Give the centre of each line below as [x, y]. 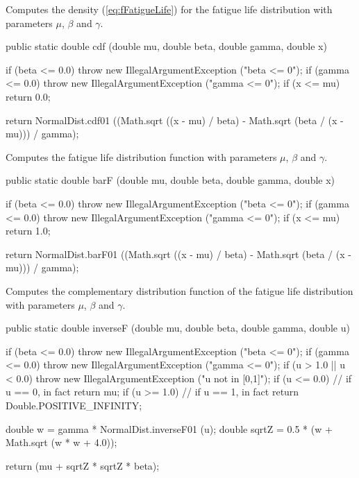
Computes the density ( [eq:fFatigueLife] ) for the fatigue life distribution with [169, 9]
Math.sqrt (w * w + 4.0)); [61, 442]
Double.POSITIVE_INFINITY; [74, 406]
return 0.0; [28, 96]
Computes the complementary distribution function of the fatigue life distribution [179, 290]
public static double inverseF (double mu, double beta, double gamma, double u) [178, 328]
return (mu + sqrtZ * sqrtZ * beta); [83, 465]
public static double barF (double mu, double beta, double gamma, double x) [170, 180]
